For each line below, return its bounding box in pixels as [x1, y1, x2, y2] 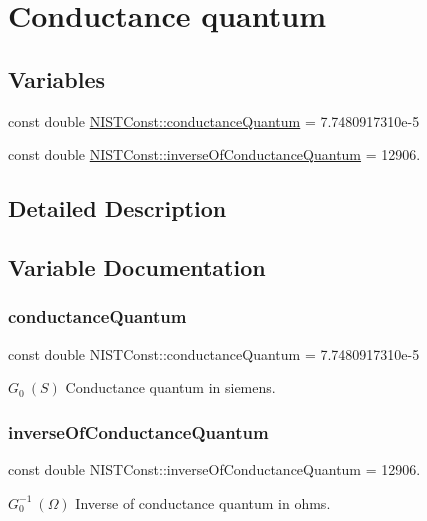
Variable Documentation [8, 251, 266, 282]
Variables [8, 63, 106, 94]
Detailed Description [8, 193, 227, 224]
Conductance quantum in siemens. [65, 377, 276, 398]
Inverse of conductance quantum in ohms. [75, 492, 331, 513]
